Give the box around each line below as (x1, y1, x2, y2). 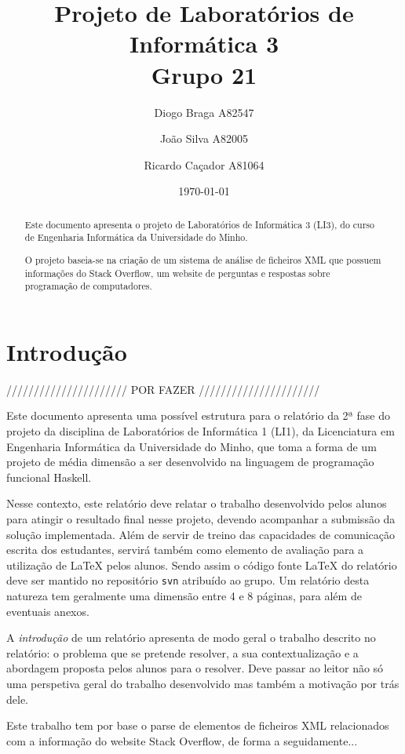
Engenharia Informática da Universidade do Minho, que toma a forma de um (6, 438, 377, 454)
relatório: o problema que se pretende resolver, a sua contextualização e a (6, 644, 359, 661)
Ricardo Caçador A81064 (144, 156, 265, 173)
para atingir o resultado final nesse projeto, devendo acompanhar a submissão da (6, 510, 396, 526)
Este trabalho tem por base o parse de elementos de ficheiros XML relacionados (6, 717, 389, 734)
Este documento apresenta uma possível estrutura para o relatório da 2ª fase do (6, 407, 390, 424)
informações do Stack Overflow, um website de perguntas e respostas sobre (24, 266, 330, 279)
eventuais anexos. (6, 603, 89, 619)
